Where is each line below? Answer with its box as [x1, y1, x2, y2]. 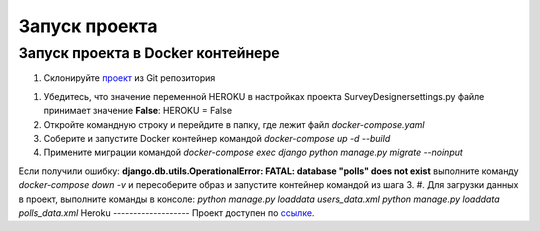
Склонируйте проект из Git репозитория [43, 72, 216, 84]
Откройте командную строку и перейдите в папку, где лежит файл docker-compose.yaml [43, 118, 425, 130]
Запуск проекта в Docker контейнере [18, 44, 280, 62]
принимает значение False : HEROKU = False [43, 105, 233, 117]
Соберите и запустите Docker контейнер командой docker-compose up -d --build [43, 132, 391, 144]
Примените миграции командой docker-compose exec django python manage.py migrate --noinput [43, 146, 464, 159]
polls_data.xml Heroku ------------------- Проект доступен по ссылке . [18, 206, 315, 219]
